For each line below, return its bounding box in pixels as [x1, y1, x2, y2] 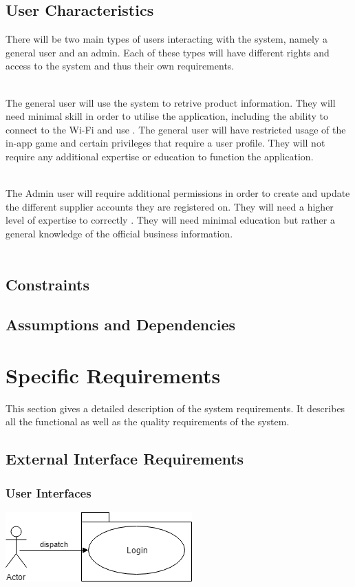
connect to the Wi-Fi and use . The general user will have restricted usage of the [6, 122, 346, 136]
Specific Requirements [6, 361, 221, 389]
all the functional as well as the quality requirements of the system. [6, 414, 290, 429]
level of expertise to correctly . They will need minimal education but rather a [6, 213, 335, 227]
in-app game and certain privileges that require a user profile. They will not [6, 136, 325, 150]
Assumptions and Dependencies [6, 314, 236, 335]
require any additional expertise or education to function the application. [6, 149, 314, 163]
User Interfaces [6, 484, 92, 501]
